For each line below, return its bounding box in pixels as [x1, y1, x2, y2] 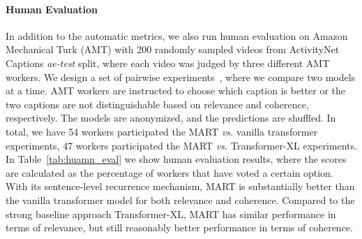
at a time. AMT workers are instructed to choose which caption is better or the [6, 83, 345, 98]
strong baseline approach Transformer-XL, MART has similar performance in [6, 206, 336, 221]
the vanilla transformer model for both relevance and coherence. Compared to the [6, 192, 355, 207]
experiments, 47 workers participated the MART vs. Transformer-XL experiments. [6, 138, 357, 152]
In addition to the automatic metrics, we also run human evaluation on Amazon [6, 28, 348, 43]
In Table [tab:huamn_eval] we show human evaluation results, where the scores [6, 152, 347, 166]
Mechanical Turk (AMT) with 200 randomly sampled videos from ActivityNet [6, 42, 340, 57]
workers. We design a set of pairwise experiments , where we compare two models [6, 69, 356, 84]
